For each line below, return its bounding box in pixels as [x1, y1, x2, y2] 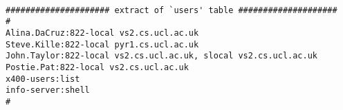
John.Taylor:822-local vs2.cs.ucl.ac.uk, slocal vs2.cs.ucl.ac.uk [6, 51, 318, 61]
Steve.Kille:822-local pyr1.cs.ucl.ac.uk [6, 39, 199, 49]
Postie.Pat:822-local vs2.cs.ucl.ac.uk [6, 62, 189, 72]
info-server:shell [6, 85, 90, 96]
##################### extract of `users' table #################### [6, 5, 337, 15]
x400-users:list [6, 74, 80, 84]
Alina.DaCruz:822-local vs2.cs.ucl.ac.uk [6, 27, 199, 38]
